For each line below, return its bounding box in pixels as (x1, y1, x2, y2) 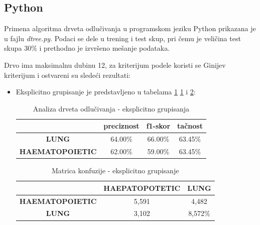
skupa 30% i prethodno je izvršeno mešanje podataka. (4, 43, 170, 53)
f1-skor (146, 121, 171, 131)
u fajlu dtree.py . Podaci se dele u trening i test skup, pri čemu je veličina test (4, 33, 241, 43)
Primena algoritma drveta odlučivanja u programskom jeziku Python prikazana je (4, 23, 256, 34)
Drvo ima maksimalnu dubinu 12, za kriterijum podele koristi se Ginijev (4, 59, 226, 70)
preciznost (103, 121, 140, 131)
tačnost (177, 121, 203, 131)
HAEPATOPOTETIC (103, 182, 181, 193)
